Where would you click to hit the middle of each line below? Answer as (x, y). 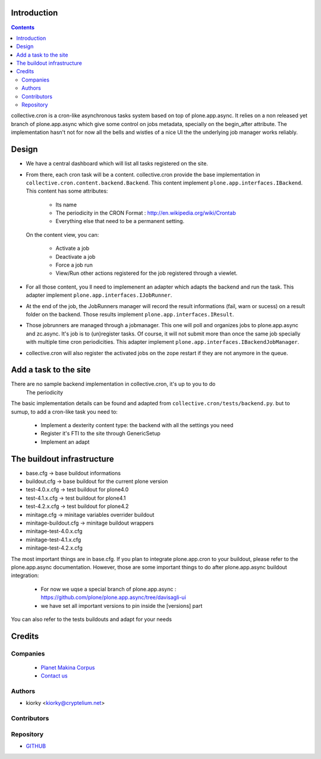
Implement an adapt (65, 442)
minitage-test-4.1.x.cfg (53, 540)
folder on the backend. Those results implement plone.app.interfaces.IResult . (130, 314)
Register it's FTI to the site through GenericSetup (100, 434)
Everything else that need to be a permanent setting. (120, 221)
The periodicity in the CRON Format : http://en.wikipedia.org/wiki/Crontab (146, 213)
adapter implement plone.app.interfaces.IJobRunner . (99, 295)
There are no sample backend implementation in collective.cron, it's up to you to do (113, 384)
